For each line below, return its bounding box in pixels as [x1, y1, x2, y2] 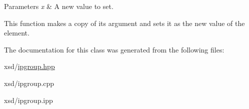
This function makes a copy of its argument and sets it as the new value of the [4, 17, 245, 28]
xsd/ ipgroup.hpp [4, 61, 55, 71]
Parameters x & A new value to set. [4, 1, 113, 11]
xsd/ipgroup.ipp [4, 94, 53, 105]
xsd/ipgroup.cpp [4, 77, 54, 88]
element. [4, 27, 29, 38]
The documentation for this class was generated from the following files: [4, 44, 224, 54]
